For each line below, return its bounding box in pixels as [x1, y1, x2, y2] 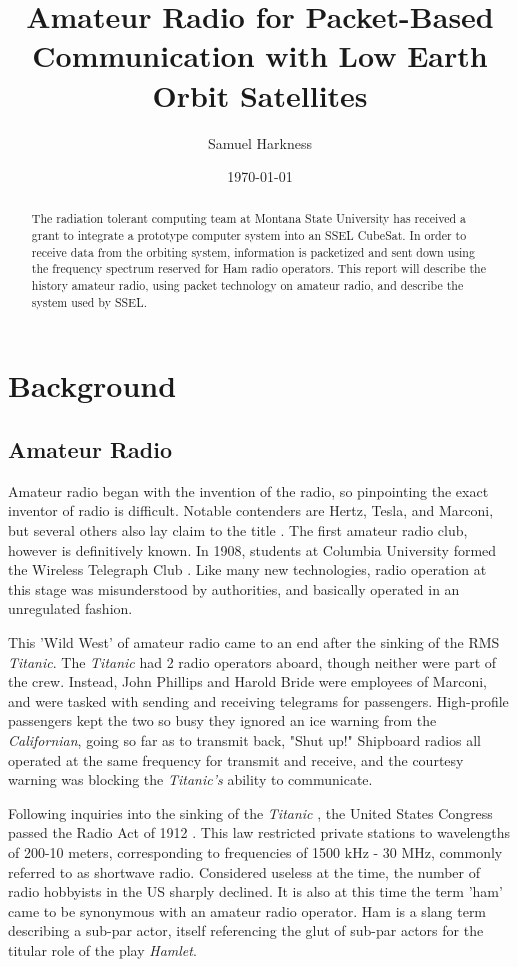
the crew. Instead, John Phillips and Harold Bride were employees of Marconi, [8, 671, 487, 692]
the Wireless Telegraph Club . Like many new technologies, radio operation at [8, 559, 487, 580]
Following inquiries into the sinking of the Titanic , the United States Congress [8, 802, 493, 823]
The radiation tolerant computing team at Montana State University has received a [31, 210, 467, 227]
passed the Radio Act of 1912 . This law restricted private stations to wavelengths [8, 822, 511, 843]
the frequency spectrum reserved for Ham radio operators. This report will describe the [31, 260, 486, 277]
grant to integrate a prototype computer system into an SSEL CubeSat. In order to [31, 227, 467, 244]
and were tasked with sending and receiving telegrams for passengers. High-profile [8, 690, 509, 711]
